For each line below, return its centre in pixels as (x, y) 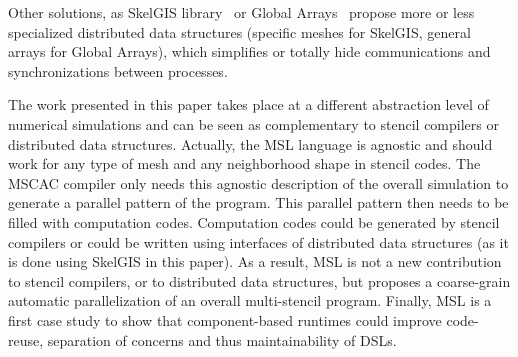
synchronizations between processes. (118, 70)
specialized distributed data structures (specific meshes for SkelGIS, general (239, 31)
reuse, (26, 339)
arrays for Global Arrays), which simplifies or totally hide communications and (249, 51)
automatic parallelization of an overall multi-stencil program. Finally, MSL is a (250, 300)
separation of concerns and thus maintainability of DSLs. (222, 339)
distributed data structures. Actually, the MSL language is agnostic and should (250, 143)
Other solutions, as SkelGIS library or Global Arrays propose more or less (241, 12)
